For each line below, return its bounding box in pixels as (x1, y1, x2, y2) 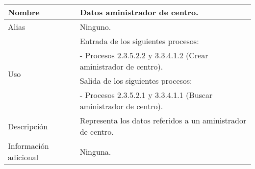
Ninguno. (79, 21, 111, 32)
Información (8, 140, 49, 151)
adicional (8, 151, 39, 163)
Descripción (8, 120, 48, 132)
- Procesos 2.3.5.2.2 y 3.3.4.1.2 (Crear (79, 49, 208, 61)
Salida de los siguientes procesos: (79, 75, 192, 86)
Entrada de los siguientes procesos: (79, 35, 199, 47)
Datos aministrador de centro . (79, 6, 199, 18)
